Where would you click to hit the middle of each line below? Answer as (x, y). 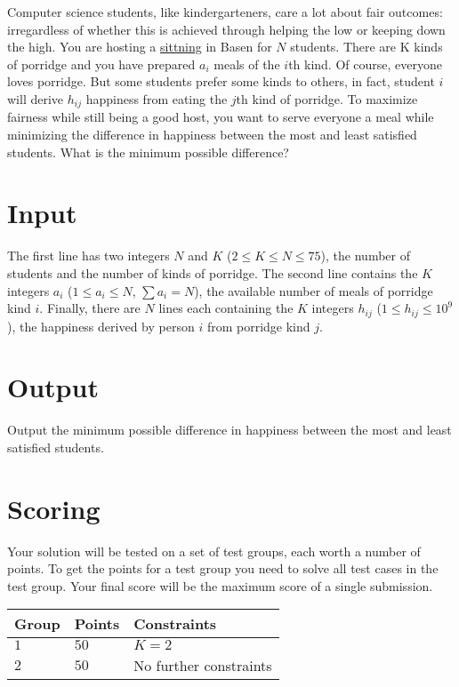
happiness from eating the (157, 98)
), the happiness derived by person (101, 326)
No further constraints (203, 666)
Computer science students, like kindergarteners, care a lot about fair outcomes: (225, 12)
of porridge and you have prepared (101, 64)
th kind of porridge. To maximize (327, 98)
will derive (36, 98)
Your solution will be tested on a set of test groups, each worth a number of (214, 551)
